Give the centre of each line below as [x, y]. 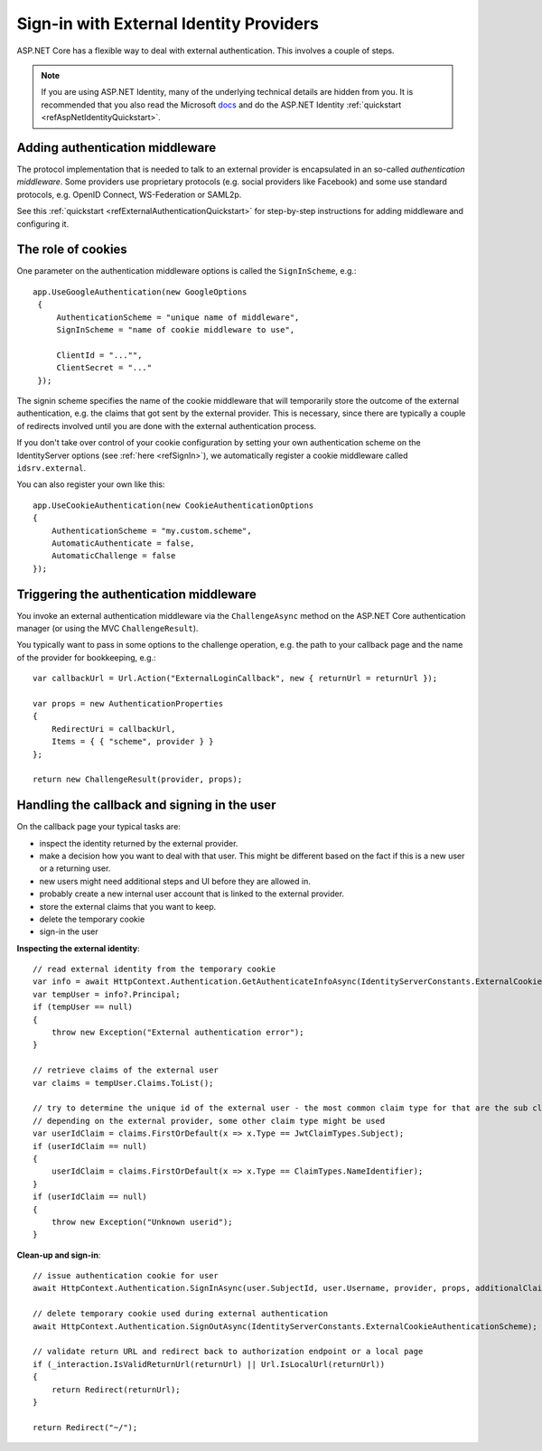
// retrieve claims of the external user [126, 1070]
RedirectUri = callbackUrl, [113, 729]
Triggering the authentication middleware [137, 594]
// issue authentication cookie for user [126, 1276]
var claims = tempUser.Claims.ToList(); [123, 1083]
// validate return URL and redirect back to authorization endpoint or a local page [228, 1352]
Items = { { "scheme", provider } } [132, 742]
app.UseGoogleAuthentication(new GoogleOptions [140, 292]
